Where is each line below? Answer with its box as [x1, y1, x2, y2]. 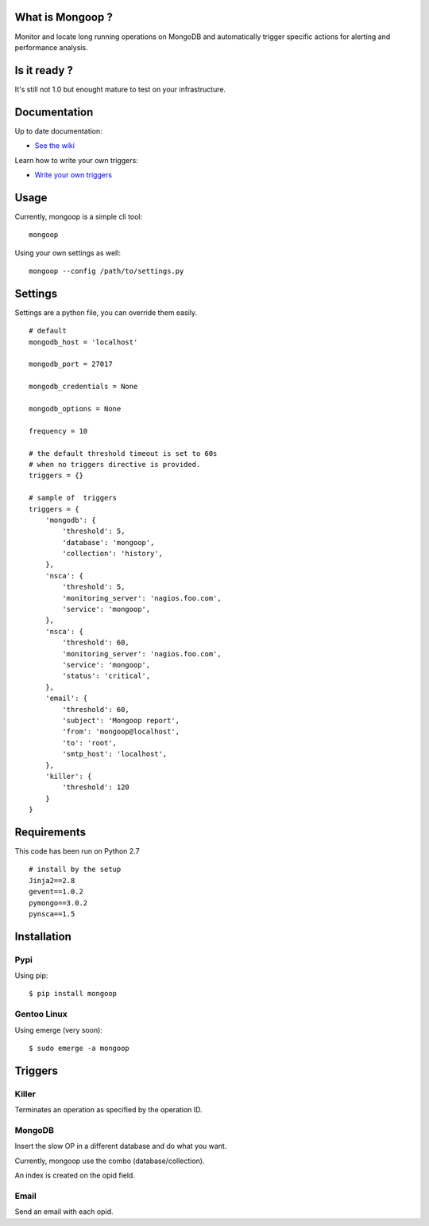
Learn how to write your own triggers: [14, 155, 138, 165]
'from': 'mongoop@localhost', [62, 727, 180, 736]
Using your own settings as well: [14, 247, 121, 258]
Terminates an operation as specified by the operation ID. [14, 1105, 203, 1115]
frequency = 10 [29, 426, 88, 435]
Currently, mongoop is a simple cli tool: [14, 212, 143, 221]
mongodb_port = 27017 [29, 360, 113, 369]
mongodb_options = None [29, 404, 122, 413]
